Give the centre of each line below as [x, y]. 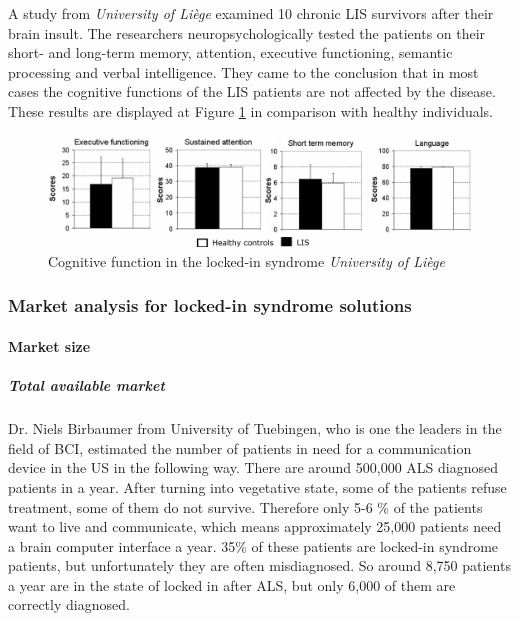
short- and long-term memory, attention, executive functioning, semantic [230, 52]
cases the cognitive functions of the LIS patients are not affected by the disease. [252, 91]
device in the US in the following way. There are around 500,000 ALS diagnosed [253, 467]
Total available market [86, 385]
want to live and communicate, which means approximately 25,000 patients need [255, 526]
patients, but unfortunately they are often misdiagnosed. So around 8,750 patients [259, 565]
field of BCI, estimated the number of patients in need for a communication [240, 447]
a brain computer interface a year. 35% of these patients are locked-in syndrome [253, 545]
